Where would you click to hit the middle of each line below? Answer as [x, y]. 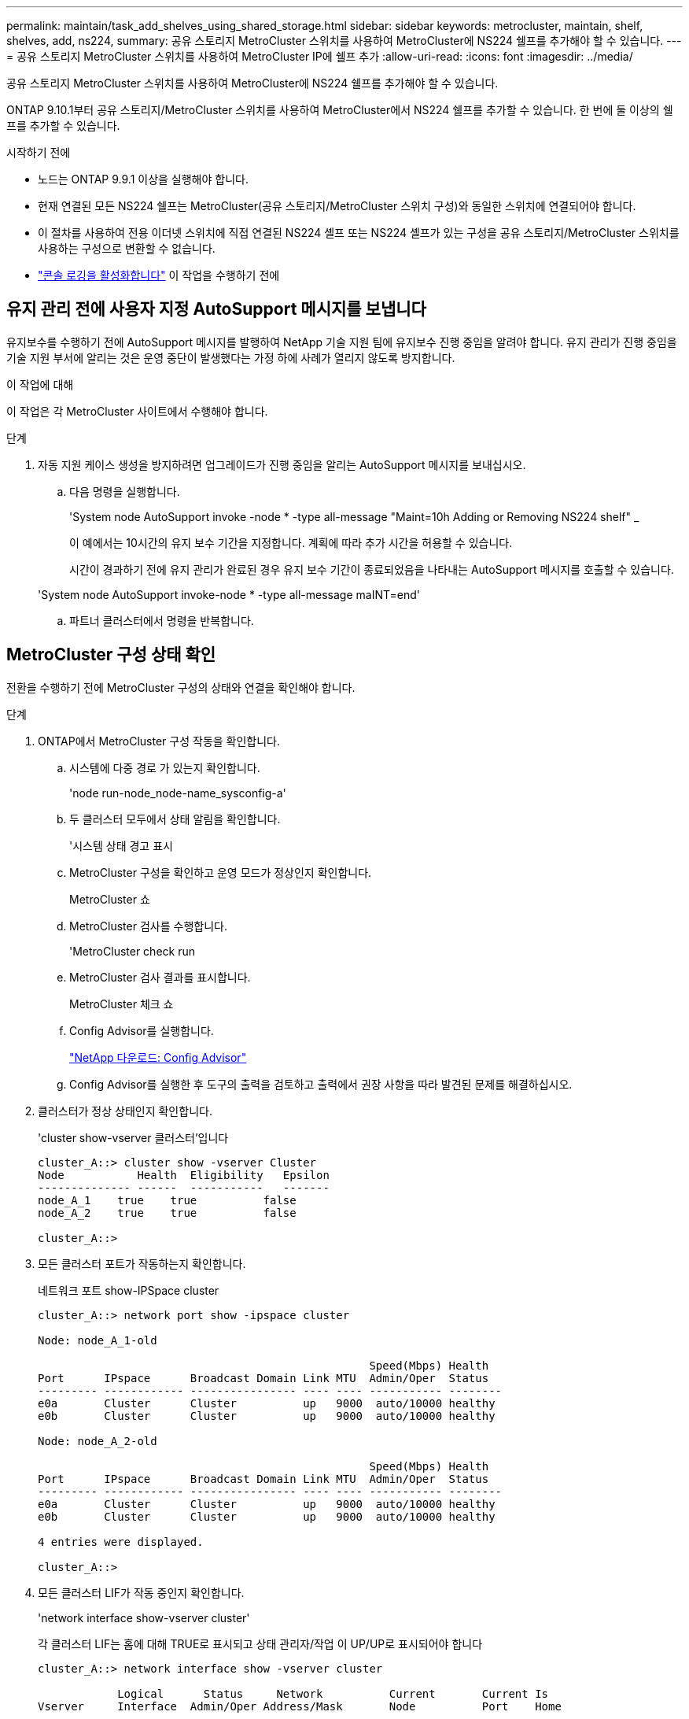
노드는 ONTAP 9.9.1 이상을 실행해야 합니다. [143, 179]
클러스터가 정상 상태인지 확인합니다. [125, 1111]
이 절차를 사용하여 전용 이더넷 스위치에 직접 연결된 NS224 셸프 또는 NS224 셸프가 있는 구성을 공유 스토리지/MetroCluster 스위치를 [359, 233]
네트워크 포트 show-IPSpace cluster [129, 1290]
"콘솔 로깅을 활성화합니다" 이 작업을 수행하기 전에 [159, 275]
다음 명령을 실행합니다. [125, 491]
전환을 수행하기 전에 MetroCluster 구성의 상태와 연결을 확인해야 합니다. [181, 687]
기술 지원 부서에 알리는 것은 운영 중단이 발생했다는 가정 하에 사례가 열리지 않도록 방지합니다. [231, 357]
